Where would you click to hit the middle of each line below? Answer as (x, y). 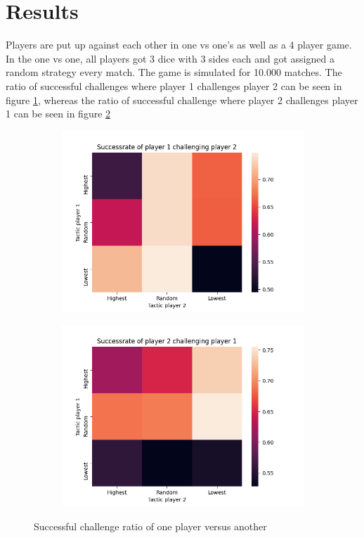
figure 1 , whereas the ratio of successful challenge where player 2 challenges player (182, 100)
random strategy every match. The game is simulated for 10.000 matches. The (174, 72)
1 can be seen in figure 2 (58, 114)
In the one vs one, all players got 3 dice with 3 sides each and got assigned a (170, 58)
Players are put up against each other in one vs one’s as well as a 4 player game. (179, 45)
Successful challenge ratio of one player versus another (150, 526)
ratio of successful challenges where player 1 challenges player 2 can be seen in (174, 85)
